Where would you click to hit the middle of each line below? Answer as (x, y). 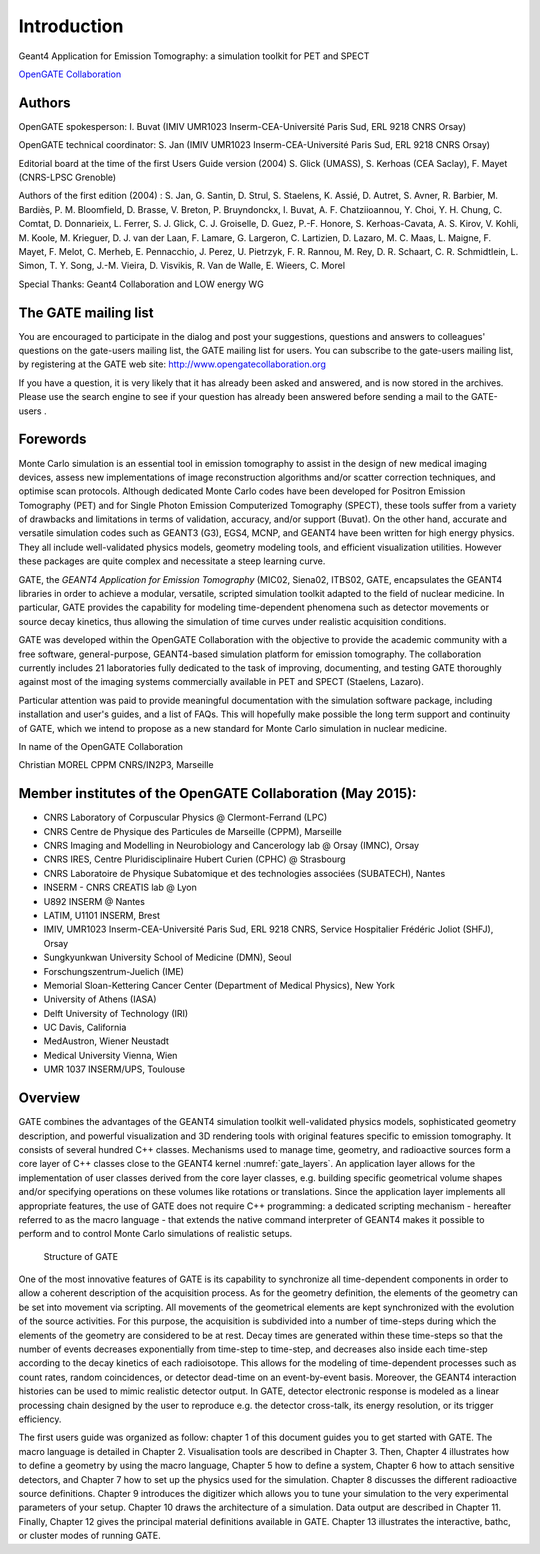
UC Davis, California (85, 1027)
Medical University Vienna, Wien (110, 1055)
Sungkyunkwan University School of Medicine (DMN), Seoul (167, 957)
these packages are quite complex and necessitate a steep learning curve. (172, 561)
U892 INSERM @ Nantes (94, 901)
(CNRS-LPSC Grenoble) (67, 177)
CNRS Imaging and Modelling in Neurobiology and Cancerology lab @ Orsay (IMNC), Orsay (231, 846)
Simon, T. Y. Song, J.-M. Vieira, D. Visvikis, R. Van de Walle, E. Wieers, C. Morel (181, 266)
